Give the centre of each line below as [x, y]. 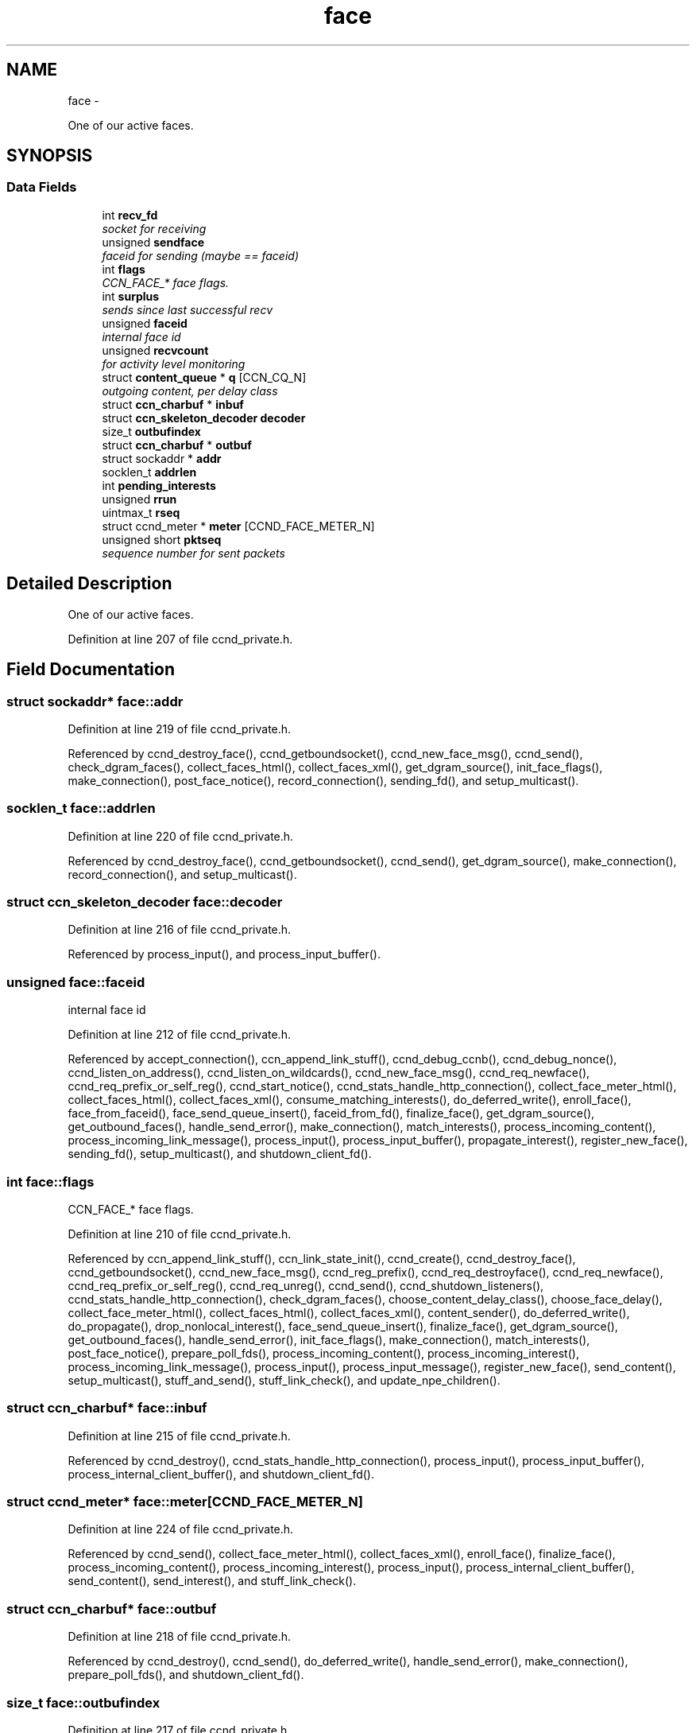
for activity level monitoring [174, 363]
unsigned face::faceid [76, 982]
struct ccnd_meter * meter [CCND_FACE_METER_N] [238, 526]
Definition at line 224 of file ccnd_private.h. [181, 1529]
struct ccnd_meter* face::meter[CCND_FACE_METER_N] [185, 1502]
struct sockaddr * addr [162, 458]
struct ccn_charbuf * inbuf [173, 404]
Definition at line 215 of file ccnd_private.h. [179, 1436]
